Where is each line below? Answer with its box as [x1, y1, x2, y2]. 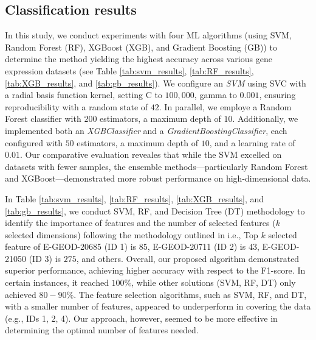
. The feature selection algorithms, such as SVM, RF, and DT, [74, 288, 307, 300]
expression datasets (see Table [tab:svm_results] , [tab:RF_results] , [5, 64, 254, 77]
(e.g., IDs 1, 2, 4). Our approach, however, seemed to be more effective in [5, 311, 278, 324]
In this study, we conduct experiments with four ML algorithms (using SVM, [5, 29, 292, 41]
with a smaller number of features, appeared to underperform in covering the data [5, 300, 311, 313]
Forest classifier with [5, 112, 81, 125]
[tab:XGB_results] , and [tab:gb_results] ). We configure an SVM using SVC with [5, 76, 306, 89]
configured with [5, 136, 63, 149]
